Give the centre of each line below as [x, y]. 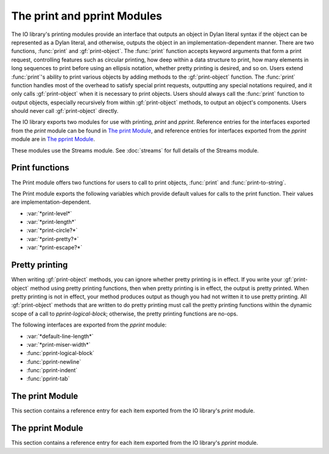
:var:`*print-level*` [49, 213]
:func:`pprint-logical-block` [60, 353]
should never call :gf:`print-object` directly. [65, 111]
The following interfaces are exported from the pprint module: [89, 325]
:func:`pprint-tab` [48, 379]
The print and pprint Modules [87, 16]
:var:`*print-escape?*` [54, 248]
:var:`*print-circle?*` [52, 230]
